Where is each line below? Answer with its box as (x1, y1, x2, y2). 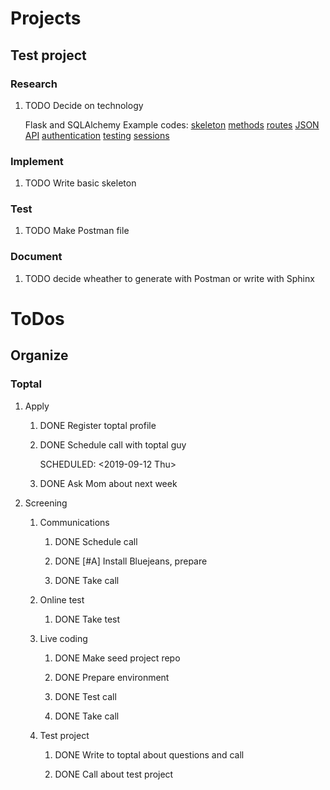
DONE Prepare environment (54, 671, 170, 683)
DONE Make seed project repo (54, 652, 181, 664)
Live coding (39, 632, 88, 644)
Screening (24, 497, 68, 509)
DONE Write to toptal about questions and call (54, 748, 245, 761)
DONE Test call (54, 690, 117, 702)
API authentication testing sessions (24, 129, 170, 141)
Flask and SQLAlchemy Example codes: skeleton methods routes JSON (24, 118, 320, 131)
